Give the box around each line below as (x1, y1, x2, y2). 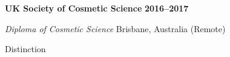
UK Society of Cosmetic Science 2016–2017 (5, 2, 189, 14)
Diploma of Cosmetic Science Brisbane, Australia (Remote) (5, 22, 226, 35)
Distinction (5, 42, 46, 55)
